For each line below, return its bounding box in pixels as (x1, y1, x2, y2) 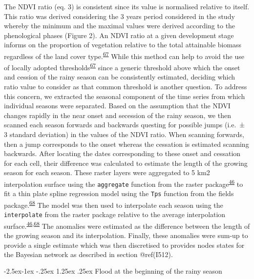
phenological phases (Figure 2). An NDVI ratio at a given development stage (4, 30, 234, 40)
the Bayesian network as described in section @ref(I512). (4, 249, 173, 259)
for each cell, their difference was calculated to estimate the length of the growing (4, 158, 248, 168)
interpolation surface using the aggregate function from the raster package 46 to (4, 178, 243, 189)
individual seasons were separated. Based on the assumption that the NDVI (4, 100, 231, 111)
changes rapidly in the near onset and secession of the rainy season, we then (4, 110, 231, 120)
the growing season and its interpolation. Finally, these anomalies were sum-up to (4, 230, 248, 240)
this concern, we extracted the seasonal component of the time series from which (4, 91, 245, 101)
